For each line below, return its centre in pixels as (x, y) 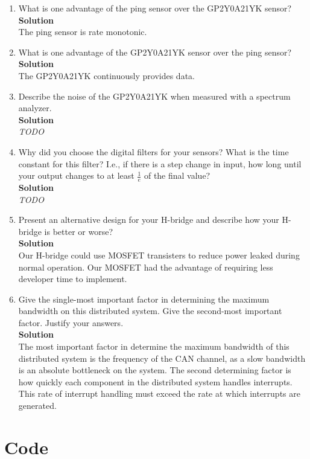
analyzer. (35, 108)
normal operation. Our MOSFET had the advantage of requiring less (146, 267)
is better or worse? (79, 231)
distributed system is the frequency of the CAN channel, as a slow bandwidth (162, 358)
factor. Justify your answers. (71, 322)
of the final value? (177, 175)
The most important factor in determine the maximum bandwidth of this (154, 346)
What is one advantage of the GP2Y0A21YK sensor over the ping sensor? (155, 52)
